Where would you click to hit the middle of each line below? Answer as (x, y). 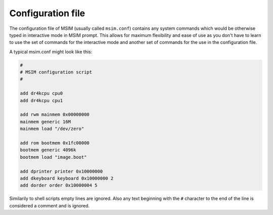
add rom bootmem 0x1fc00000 (55, 143)
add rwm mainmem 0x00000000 (55, 115)
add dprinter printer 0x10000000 (61, 171)
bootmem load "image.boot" (53, 157)
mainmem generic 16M (45, 122)
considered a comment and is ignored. (50, 205)
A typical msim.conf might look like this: (51, 52)
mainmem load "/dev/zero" (52, 129)
